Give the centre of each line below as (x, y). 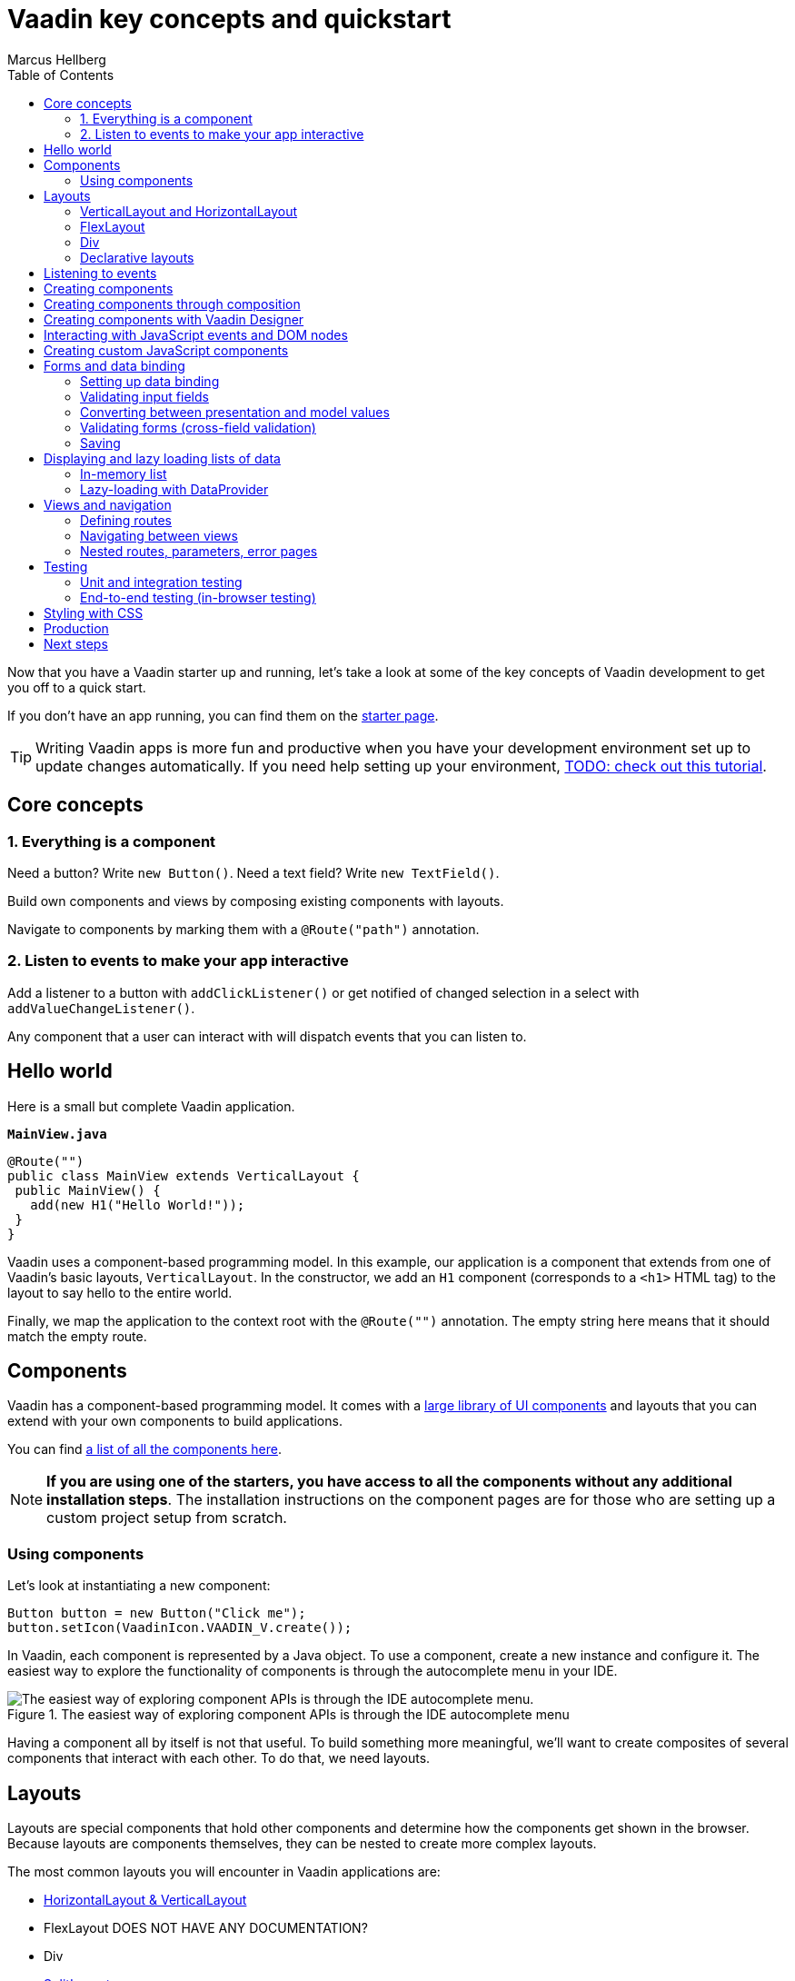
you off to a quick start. (77, 687)
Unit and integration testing (161, 582)
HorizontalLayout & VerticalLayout (145, 1900)
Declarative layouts (137, 257)
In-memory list (124, 473)
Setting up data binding (150, 381)
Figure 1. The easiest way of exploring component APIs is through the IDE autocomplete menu (288, 1715)
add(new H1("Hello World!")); (138, 1205)
